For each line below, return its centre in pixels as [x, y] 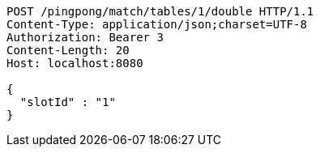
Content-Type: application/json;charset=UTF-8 [157, 24]
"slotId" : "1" [68, 102]
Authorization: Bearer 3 [85, 37]
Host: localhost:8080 [75, 63]
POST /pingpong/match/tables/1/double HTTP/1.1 [160, 11]
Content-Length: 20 [68, 50]
